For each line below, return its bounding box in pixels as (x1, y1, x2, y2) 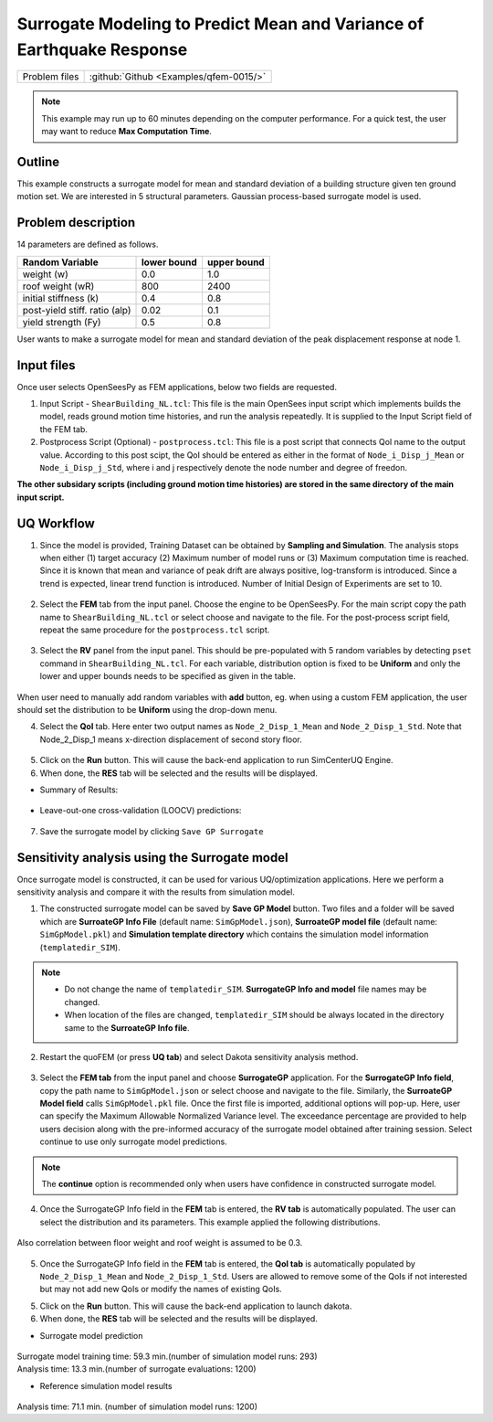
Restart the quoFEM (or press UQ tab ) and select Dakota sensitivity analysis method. (39, 1051, 359, 1062)
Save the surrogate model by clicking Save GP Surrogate (39, 825, 264, 836)
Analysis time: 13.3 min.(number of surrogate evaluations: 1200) (16, 1364, 257, 1374)
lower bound (142, 256, 198, 269)
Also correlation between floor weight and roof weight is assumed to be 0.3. (16, 1237, 303, 1248)
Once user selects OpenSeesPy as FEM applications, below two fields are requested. (16, 381, 338, 392)
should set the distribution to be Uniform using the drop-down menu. (16, 704, 278, 715)
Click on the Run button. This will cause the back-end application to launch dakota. (39, 1300, 352, 1311)
